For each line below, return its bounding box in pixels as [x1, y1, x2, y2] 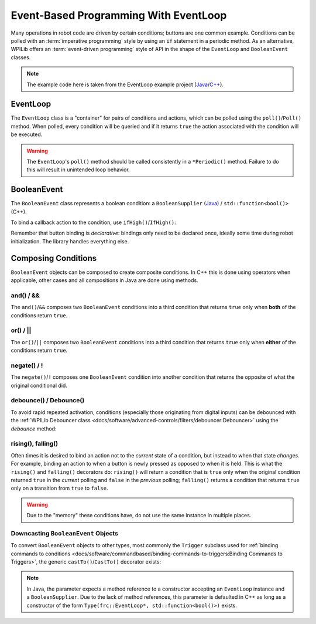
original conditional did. [11, 382, 67, 389]
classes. [11, 53, 31, 61]
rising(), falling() [11, 440, 59, 448]
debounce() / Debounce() [11, 396, 85, 405]
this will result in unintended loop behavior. [26, 166, 130, 173]
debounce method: [11, 425, 57, 432]
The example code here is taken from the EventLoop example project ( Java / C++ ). [26, 81, 224, 88]
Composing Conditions [11, 253, 97, 263]
